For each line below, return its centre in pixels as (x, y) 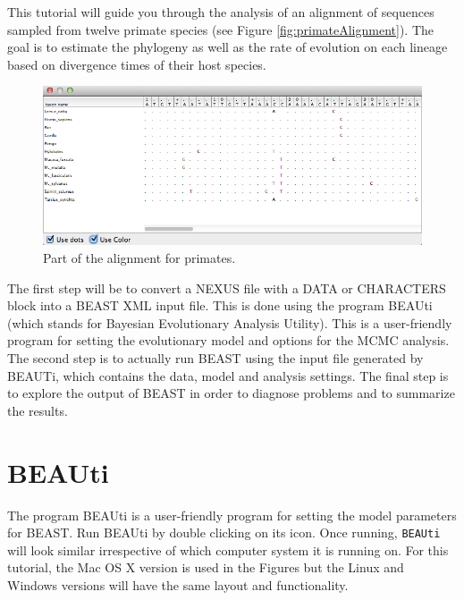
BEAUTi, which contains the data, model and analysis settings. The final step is (228, 375)
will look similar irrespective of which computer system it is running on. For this (228, 549)
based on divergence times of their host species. (137, 64)
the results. (38, 410)
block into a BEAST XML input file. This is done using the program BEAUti (220, 305)
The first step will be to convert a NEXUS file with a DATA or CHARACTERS (227, 287)
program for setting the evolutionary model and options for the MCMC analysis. (228, 340)
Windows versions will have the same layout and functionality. (178, 584)
